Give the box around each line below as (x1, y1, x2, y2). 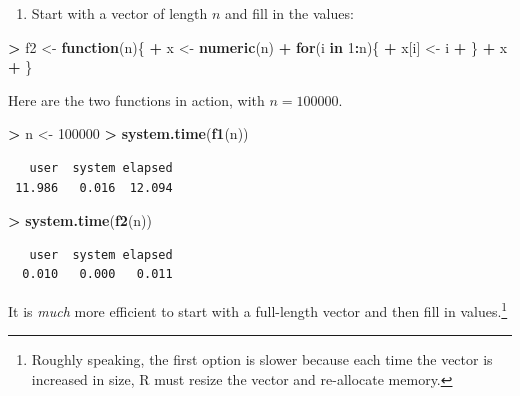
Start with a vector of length (31, 3, 208, 23)
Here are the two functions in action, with (8, 89, 265, 110)
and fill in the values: (225, 3, 354, 23)
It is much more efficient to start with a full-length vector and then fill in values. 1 (8, 297, 508, 321)
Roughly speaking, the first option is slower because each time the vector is (31, 349, 493, 370)
